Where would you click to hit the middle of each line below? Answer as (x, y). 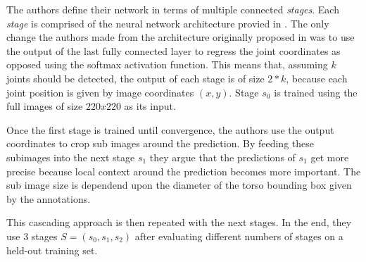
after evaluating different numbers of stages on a (239, 236)
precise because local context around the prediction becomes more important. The (184, 171)
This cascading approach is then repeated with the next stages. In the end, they (179, 222)
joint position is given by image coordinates (100, 92)
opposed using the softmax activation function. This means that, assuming (167, 64)
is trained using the (316, 92)
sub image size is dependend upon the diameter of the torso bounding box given (179, 185)
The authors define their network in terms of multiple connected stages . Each (173, 9)
